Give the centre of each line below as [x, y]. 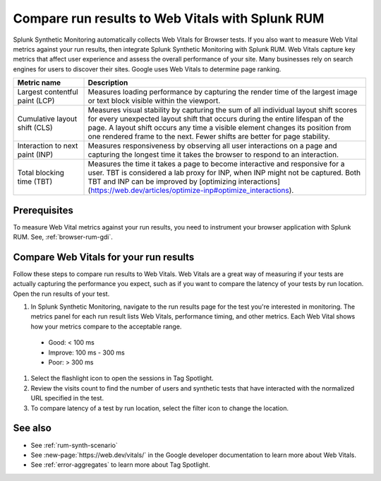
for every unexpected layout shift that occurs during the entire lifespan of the [216, 119]
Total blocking [41, 173]
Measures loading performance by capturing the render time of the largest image [223, 92]
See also [32, 428]
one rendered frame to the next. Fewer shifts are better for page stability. [209, 136]
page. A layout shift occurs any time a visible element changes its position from [220, 128]
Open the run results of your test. [61, 294]
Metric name [39, 83]
